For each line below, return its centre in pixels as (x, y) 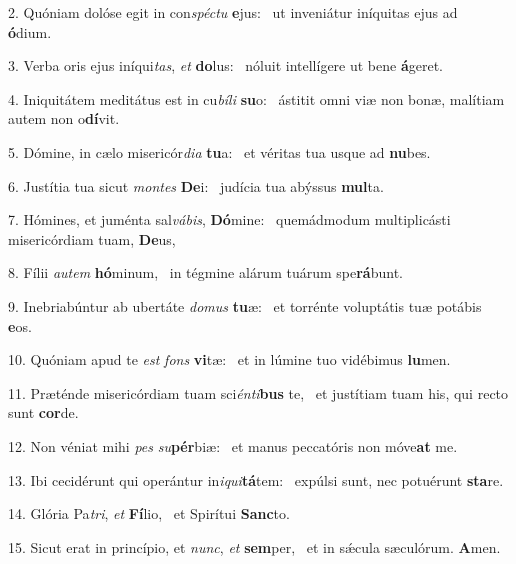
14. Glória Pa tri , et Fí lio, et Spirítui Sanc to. (149, 513)
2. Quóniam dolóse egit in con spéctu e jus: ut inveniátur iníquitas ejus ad (233, 12)
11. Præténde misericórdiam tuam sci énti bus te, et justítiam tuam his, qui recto (258, 392)
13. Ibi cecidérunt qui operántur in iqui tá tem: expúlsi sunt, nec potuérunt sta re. (256, 479)
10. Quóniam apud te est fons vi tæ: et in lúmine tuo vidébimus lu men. (229, 359)
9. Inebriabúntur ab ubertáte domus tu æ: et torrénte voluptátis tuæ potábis (245, 305)
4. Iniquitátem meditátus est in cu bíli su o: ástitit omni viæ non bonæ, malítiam (256, 98)
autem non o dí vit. (64, 118)
